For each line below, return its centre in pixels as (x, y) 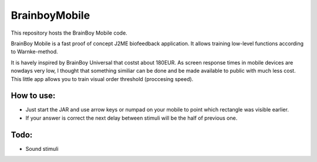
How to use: (33, 96)
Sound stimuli (42, 148)
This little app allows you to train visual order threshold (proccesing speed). (102, 79)
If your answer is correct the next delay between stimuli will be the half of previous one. (131, 118)
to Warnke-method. (34, 52)
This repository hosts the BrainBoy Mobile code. (69, 33)
